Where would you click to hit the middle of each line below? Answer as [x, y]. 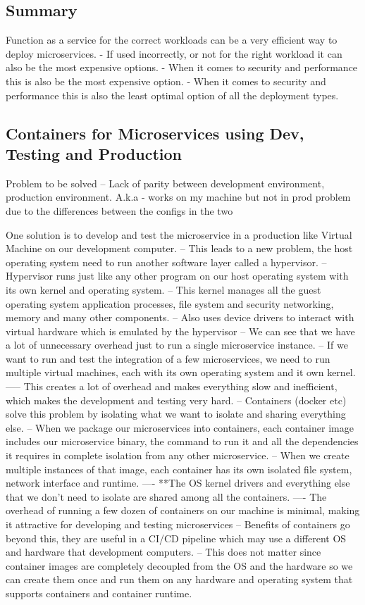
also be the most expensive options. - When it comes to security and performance [182, 67]
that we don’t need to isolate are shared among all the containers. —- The [166, 496]
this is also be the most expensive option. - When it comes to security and [166, 81]
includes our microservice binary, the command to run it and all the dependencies [182, 441]
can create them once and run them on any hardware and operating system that [179, 579]
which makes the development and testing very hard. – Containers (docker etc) [176, 400]
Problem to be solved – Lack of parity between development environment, [165, 183]
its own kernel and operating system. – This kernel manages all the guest [163, 289]
